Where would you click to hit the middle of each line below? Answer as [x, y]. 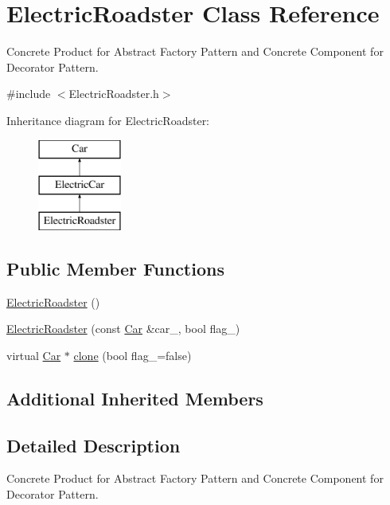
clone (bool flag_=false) [133, 355]
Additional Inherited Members [135, 398]
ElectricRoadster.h [114, 94]
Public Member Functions [115, 268]
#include [29, 94]
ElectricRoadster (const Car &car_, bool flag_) [123, 329]
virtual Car [34, 355]
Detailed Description [94, 445]
